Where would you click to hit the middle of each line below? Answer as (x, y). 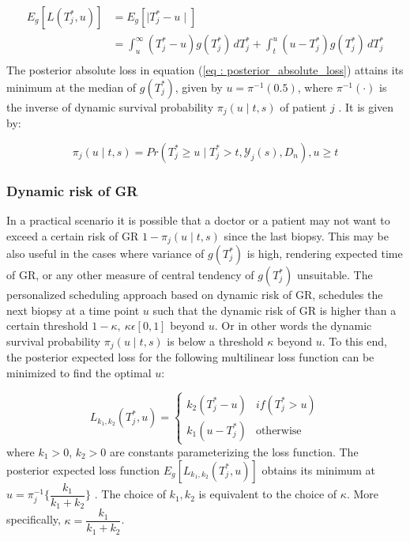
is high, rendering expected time (325, 253)
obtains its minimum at (319, 469)
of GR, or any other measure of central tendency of (130, 274)
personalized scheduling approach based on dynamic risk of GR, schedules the (195, 294)
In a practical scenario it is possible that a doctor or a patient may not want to (198, 219)
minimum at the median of (71, 87)
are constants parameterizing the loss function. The (234, 451)
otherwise (278, 431)
